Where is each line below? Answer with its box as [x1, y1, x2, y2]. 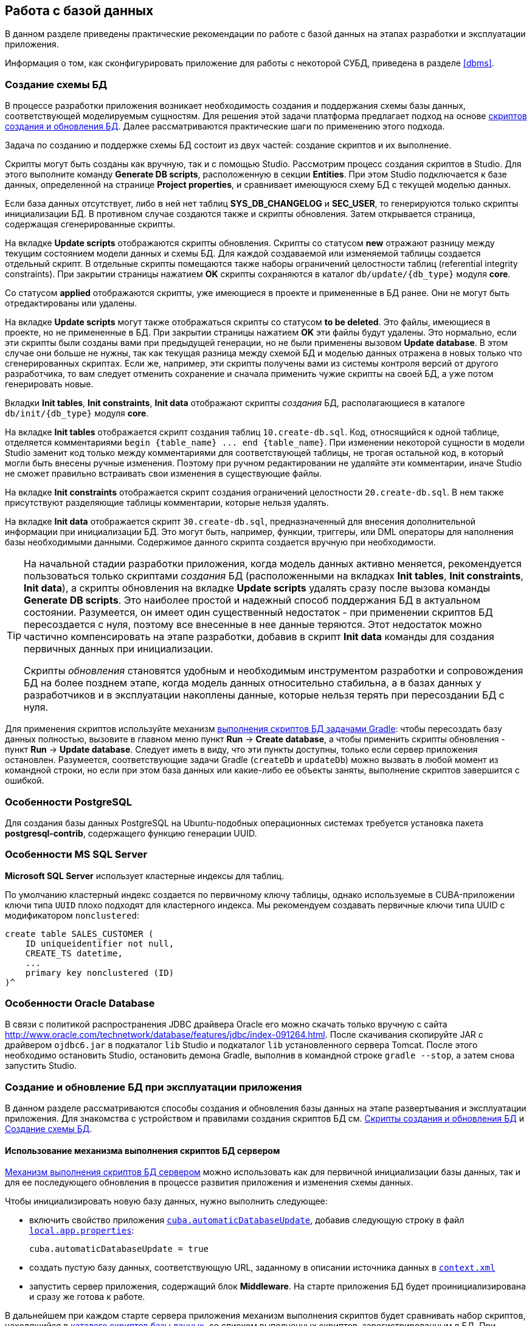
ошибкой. [5, 775, 44, 786]
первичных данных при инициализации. [24, 643, 213, 655]
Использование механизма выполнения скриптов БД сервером [5, 1145, 280, 1156]
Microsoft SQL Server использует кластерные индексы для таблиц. [5, 870, 285, 881]
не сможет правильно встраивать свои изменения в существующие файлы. [5, 468, 322, 479]
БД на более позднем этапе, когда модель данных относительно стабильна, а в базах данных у [24, 677, 482, 689]
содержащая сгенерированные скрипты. [5, 219, 176, 230]
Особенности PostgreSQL [5, 795, 132, 808]
